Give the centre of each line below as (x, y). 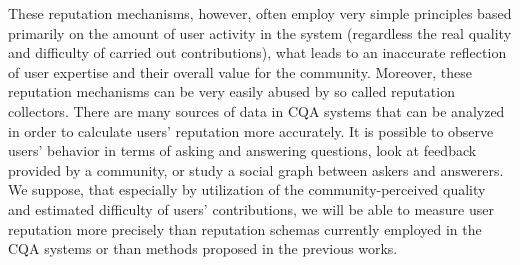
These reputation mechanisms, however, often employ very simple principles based (260, 13)
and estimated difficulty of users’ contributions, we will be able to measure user (251, 208)
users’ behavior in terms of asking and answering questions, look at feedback (242, 150)
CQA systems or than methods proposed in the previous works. (203, 248)
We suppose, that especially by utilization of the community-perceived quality (247, 189)
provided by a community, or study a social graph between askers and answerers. (256, 169)
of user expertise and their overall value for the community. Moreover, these (240, 71)
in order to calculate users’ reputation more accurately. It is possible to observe (251, 130)
